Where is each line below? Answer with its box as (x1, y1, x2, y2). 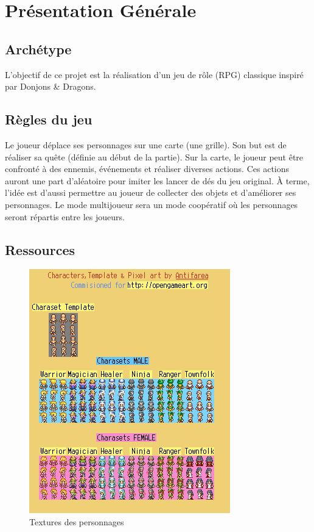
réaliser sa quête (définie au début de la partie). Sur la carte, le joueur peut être (5, 150, 304, 163)
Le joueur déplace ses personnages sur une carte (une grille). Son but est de (5, 138, 287, 151)
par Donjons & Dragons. (5, 80, 96, 93)
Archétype (5, 39, 72, 58)
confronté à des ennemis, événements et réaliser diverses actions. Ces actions (5, 162, 290, 175)
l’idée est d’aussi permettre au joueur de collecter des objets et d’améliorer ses (5, 186, 296, 199)
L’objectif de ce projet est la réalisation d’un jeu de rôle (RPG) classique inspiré (5, 68, 304, 81)
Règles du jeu (5, 110, 92, 129)
